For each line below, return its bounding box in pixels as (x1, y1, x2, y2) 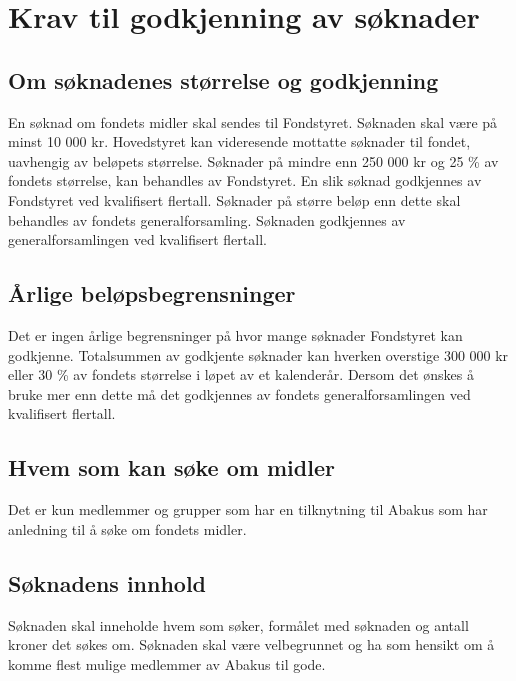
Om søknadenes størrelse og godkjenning (8, 64, 439, 95)
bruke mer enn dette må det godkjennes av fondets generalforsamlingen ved (8, 383, 471, 404)
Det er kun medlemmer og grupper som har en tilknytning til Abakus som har (8, 499, 488, 520)
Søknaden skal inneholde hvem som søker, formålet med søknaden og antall (8, 614, 469, 635)
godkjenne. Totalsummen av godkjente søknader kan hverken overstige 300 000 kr (8, 344, 509, 365)
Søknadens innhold (8, 567, 207, 598)
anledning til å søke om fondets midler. (8, 518, 247, 539)
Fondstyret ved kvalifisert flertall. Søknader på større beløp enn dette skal (8, 189, 461, 210)
